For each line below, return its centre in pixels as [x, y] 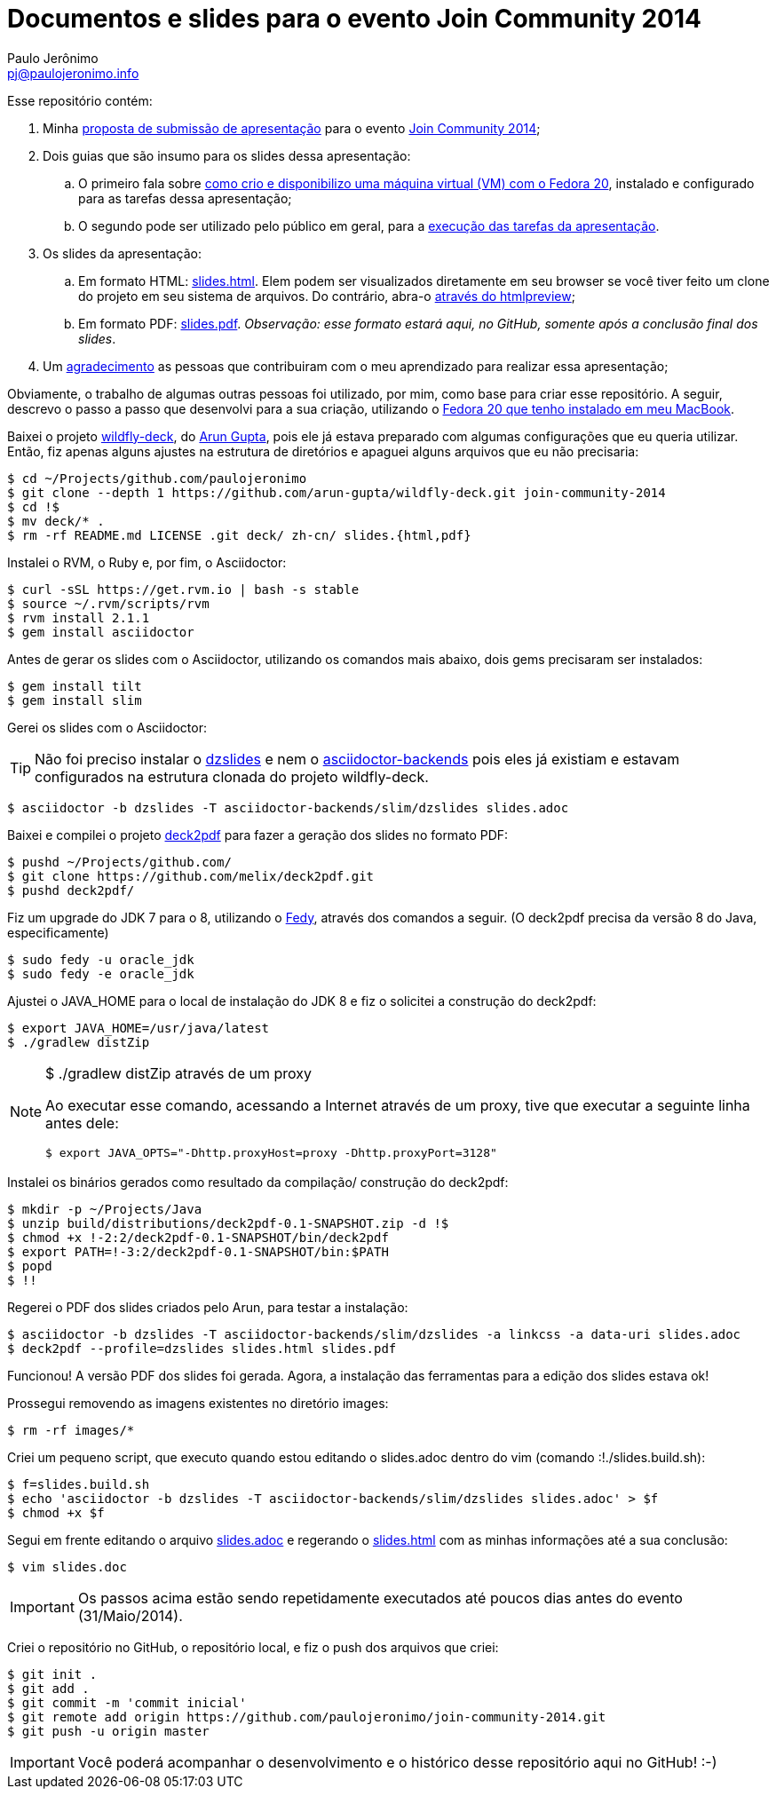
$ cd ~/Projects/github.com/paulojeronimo [157, 478]
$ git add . [48, 1688]
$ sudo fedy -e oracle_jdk [101, 973]
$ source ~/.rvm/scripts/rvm [108, 603]
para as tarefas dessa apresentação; [185, 198]
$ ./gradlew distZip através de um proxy [178, 1073]
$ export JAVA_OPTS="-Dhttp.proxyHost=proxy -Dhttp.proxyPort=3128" [271, 1152]
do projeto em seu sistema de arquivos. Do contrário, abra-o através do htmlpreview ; [327, 296]
